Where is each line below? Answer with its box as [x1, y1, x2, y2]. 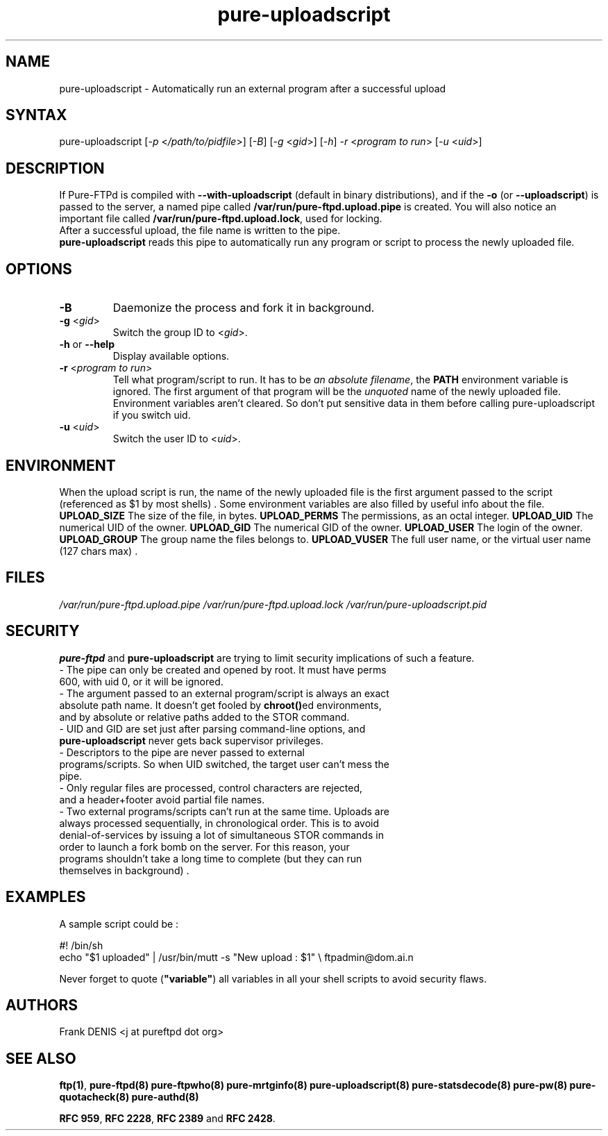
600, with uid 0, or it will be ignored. [59, 675, 223, 687]
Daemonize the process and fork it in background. [112, 301, 375, 315]
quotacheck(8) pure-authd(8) [59, 1091, 199, 1103]
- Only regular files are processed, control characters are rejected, [59, 781, 363, 794]
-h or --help [59, 338, 115, 351]
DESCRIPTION [6, 159, 105, 177]
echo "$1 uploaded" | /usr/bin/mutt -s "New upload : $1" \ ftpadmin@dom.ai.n [59, 951, 414, 963]
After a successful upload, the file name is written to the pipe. [59, 224, 341, 237]
